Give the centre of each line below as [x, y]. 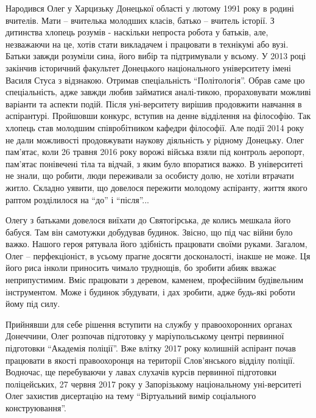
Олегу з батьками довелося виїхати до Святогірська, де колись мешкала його [148, 220]
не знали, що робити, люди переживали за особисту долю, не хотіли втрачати [150, 175]
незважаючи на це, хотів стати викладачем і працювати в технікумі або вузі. [147, 44]
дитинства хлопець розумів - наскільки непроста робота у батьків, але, [137, 32]
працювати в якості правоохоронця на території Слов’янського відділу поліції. [150, 360]
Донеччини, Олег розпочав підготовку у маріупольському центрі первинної [145, 336]
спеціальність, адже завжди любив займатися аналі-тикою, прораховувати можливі [158, 92]
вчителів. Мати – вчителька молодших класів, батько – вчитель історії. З [140, 20]
